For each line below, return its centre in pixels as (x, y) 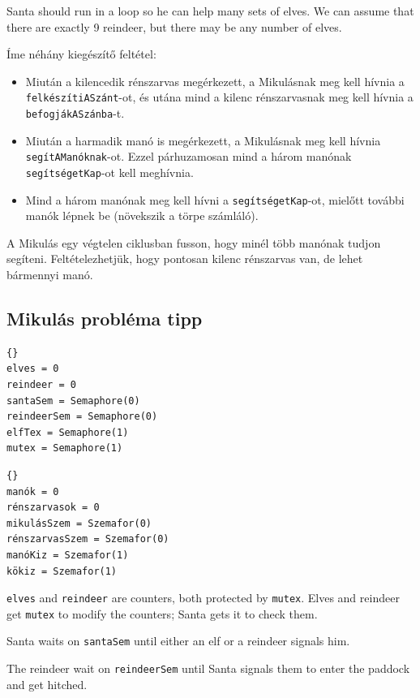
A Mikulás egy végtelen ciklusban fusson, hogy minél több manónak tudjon (194, 242)
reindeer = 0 (41, 385)
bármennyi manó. (50, 275)
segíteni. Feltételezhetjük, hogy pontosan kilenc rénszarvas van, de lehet (185, 259)
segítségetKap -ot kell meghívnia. (109, 172)
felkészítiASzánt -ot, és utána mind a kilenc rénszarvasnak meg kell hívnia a (219, 97)
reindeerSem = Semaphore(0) (82, 417)
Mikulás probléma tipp (105, 319)
